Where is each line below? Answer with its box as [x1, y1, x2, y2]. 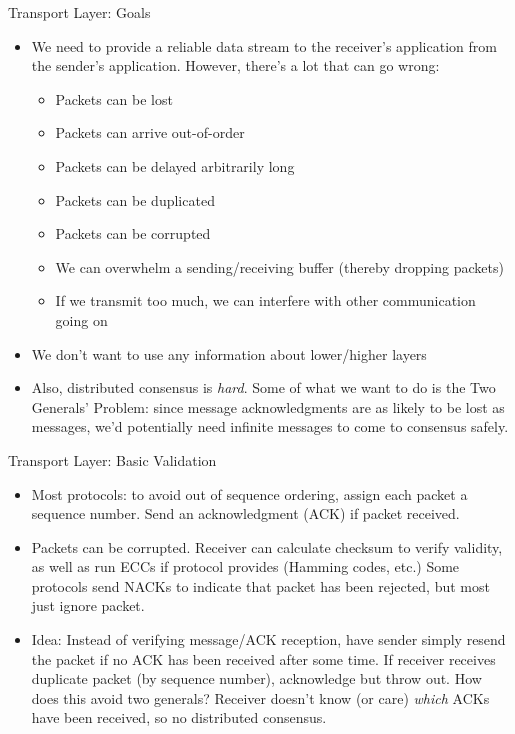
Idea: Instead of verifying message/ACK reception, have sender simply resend [31, 629, 506, 650]
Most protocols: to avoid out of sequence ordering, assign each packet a [31, 483, 468, 504]
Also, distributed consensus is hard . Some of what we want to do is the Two [31, 377, 496, 398]
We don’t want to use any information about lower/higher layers [31, 343, 427, 364]
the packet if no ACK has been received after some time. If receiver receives [31, 648, 496, 669]
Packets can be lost [55, 88, 173, 109]
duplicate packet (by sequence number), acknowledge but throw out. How [31, 668, 482, 689]
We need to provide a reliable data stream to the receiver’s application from [31, 35, 497, 56]
